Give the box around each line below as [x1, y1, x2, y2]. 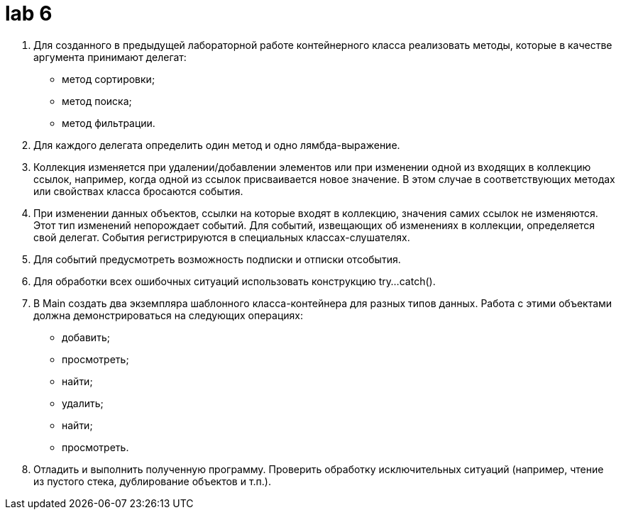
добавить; [62, 331, 110, 343]
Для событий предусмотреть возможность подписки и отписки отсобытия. [33, 253, 401, 265]
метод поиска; [62, 94, 132, 107]
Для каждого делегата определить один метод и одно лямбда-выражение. [33, 138, 400, 151]
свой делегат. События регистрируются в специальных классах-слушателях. [33, 231, 410, 243]
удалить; [62, 397, 104, 409]
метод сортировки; [62, 72, 155, 85]
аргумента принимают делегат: [33, 50, 187, 63]
